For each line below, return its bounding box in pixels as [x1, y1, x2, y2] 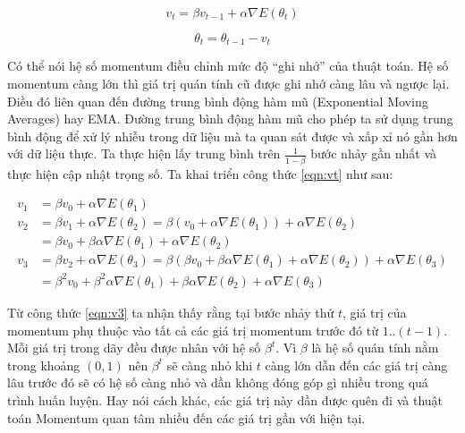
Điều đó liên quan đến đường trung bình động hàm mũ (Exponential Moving [7, 91, 428, 110]
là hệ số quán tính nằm [311, 338, 439, 357]
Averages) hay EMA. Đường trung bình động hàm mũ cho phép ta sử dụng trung [7, 109, 453, 128]
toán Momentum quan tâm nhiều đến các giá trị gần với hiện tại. [7, 408, 366, 427]
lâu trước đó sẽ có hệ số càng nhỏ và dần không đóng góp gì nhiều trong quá [7, 373, 428, 392]
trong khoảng [7, 355, 80, 374]
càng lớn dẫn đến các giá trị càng [265, 355, 448, 374]
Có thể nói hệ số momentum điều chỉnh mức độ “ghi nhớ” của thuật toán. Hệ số [7, 56, 449, 75]
